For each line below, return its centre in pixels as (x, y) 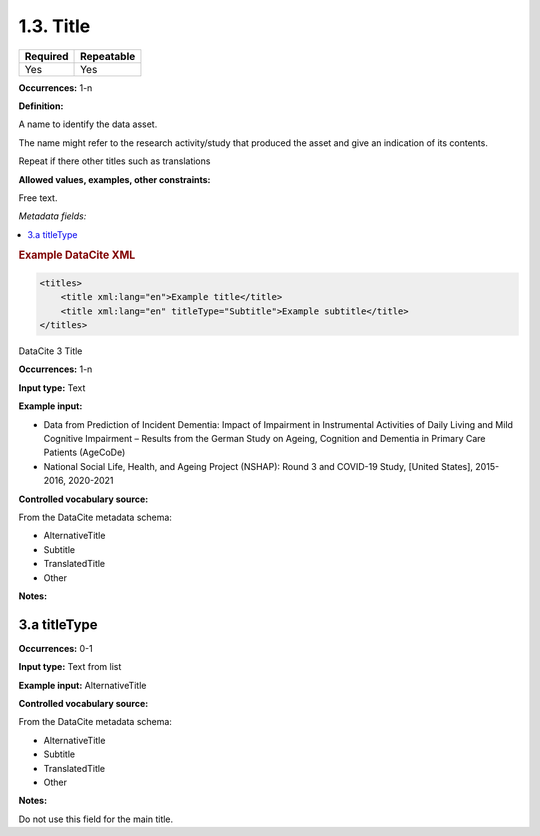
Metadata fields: (52, 216)
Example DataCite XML (77, 255)
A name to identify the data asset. (88, 124)
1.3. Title (54, 26)
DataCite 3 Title (50, 351)
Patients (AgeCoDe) (84, 452)
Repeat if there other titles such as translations (114, 161)
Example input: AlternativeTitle (82, 685)
